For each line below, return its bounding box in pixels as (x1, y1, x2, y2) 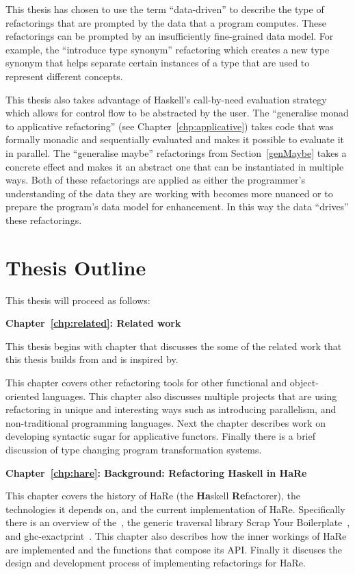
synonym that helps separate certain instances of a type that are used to (5, 55, 310, 70)
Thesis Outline (5, 253, 146, 281)
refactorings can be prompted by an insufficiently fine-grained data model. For (5, 29, 334, 43)
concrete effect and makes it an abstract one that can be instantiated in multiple (5, 159, 344, 173)
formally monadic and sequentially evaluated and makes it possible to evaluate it (5, 132, 345, 147)
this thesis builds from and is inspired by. (5, 352, 179, 366)
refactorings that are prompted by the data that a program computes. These (5, 15, 327, 29)
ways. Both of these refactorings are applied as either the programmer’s (5, 173, 305, 187)
